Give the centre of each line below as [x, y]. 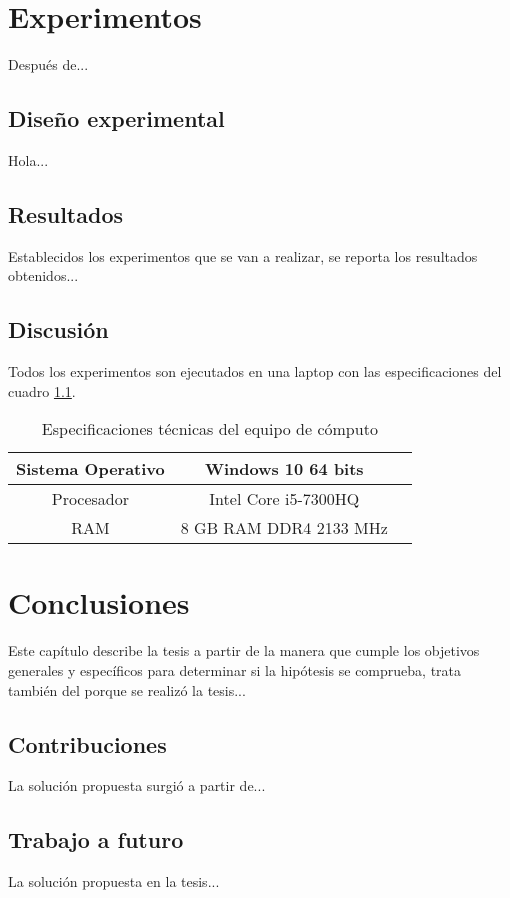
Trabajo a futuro [96, 839]
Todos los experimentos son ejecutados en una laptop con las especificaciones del [255, 371]
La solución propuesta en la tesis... [114, 881]
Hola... [28, 159]
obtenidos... [43, 275]
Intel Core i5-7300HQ [284, 499]
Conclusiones [99, 602]
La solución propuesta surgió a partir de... [137, 785]
